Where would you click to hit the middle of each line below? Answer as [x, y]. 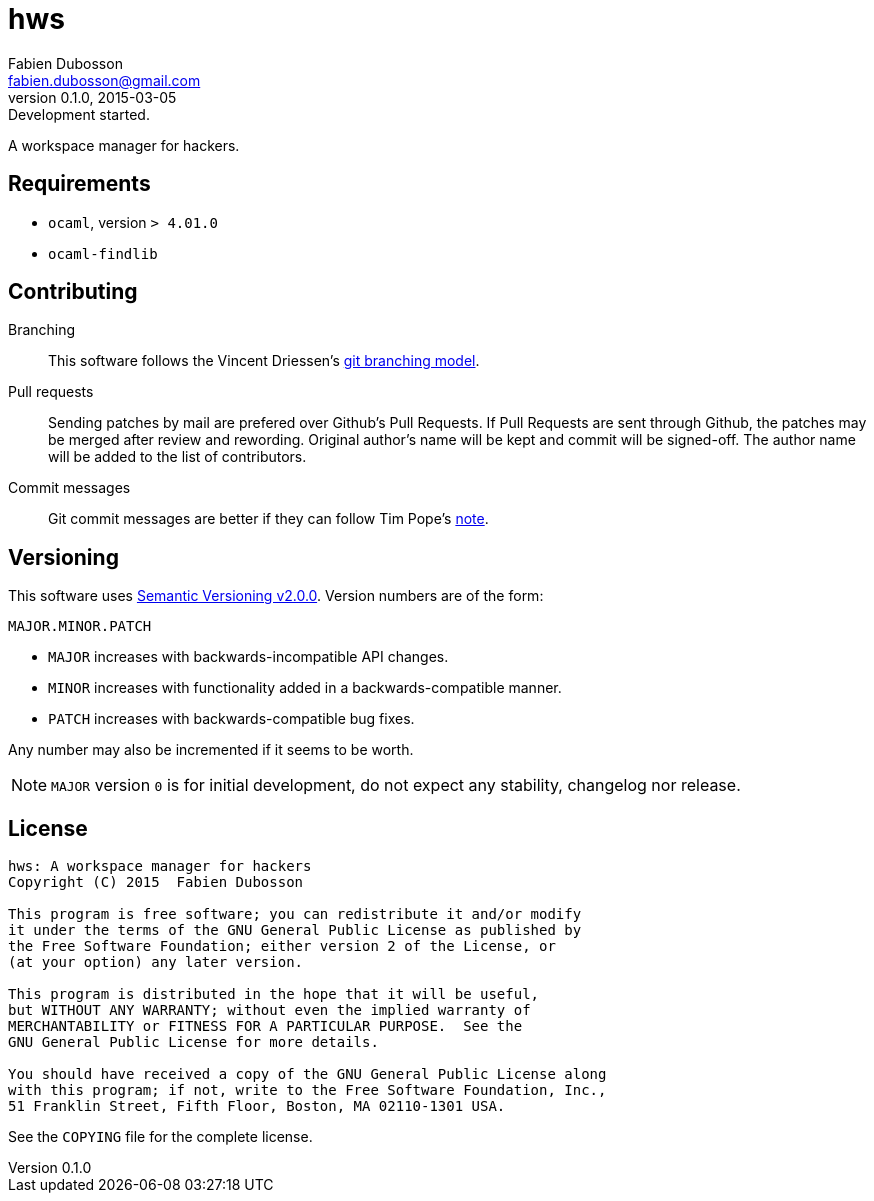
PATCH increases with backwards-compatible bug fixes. [231, 719]
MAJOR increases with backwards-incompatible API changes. [248, 657]
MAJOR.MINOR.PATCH [80, 626]
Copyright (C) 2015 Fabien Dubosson [156, 882]
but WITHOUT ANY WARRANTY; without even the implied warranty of [269, 1010]
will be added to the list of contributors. [177, 457]
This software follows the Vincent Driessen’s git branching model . [264, 361]
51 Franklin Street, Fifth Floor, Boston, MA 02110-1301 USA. [257, 1106]
